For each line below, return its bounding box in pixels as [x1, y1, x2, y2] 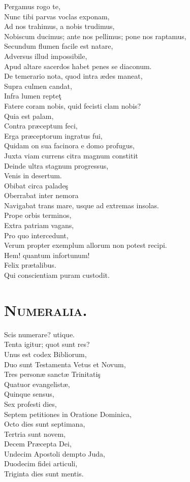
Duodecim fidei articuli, [4, 458, 78, 469]
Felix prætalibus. [4, 260, 56, 270]
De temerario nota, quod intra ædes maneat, [4, 71, 143, 81]
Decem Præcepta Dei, [4, 438, 72, 449]
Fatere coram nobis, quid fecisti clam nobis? [4, 100, 141, 111]
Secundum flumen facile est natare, [4, 41, 113, 51]
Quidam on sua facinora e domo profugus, [4, 140, 135, 151]
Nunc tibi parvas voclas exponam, [4, 11, 110, 21]
